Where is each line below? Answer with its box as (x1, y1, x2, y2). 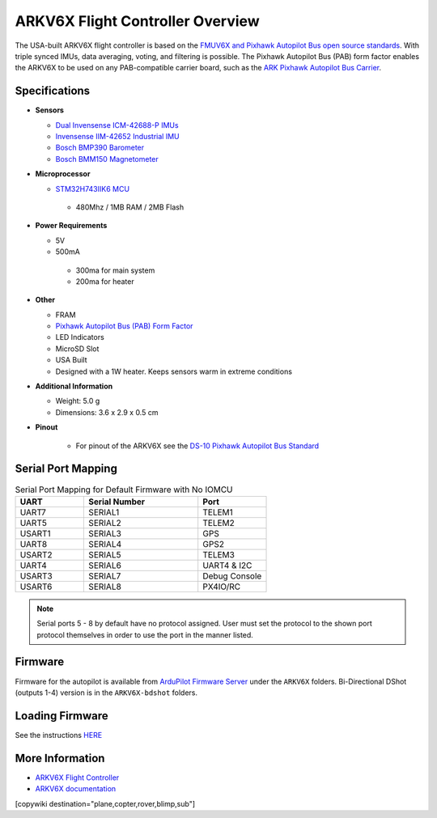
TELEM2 (202, 517, 235, 528)
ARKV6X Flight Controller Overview (15, 12, 260, 30)
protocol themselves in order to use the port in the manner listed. (36, 629, 254, 639)
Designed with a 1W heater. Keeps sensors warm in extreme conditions (55, 367, 293, 376)
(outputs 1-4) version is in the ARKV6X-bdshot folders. (15, 688, 198, 697)
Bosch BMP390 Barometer (55, 142, 145, 153)
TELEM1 (202, 506, 234, 518)
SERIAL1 (88, 506, 120, 518)
